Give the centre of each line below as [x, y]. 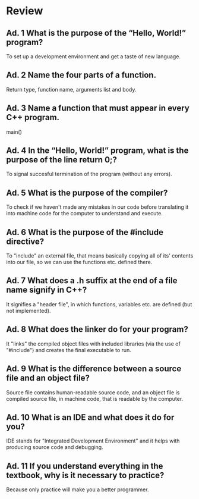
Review [25, 11]
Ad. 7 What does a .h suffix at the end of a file [92, 281]
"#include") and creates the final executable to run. [69, 350]
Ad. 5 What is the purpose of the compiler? [87, 192]
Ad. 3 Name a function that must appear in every [98, 108]
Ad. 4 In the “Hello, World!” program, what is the [97, 151]
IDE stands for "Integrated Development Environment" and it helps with [93, 441]
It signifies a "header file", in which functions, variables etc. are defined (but [99, 304]
